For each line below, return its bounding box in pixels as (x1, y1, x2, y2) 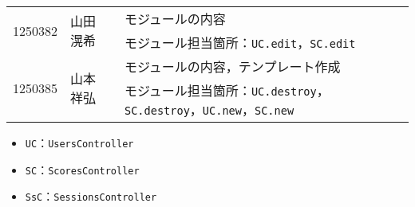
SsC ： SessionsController (25, 188, 157, 205)
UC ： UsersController (25, 135, 134, 150)
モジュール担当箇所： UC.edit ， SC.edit (124, 33, 356, 52)
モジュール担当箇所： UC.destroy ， (124, 81, 330, 100)
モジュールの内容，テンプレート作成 (124, 57, 341, 76)
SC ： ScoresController (25, 161, 140, 178)
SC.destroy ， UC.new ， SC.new (124, 100, 294, 119)
